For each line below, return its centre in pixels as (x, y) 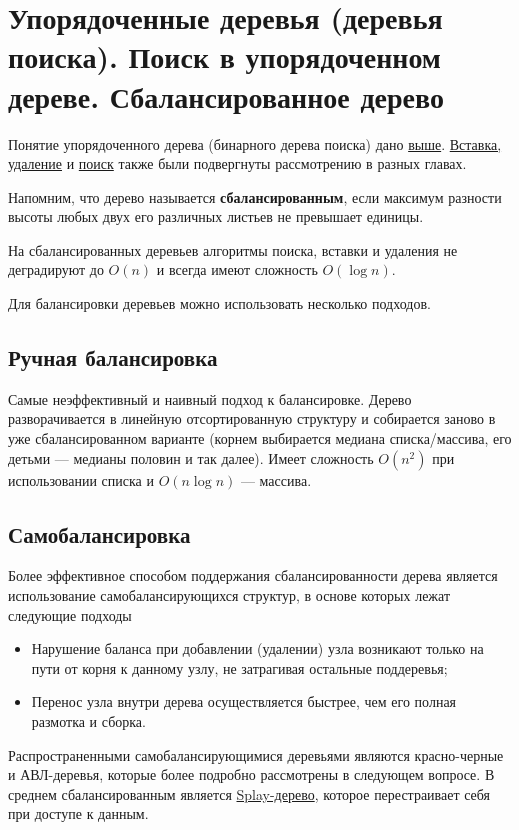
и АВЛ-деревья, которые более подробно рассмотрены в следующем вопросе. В (251, 774)
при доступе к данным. (78, 813)
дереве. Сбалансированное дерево (226, 95)
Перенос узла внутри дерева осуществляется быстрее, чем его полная (244, 701)
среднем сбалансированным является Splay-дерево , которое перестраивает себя (249, 793)
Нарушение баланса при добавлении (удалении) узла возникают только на (257, 648)
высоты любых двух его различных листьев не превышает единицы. (216, 216)
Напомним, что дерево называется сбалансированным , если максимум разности (255, 196)
